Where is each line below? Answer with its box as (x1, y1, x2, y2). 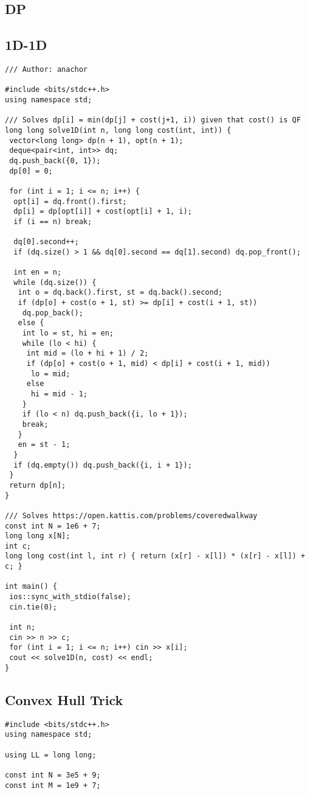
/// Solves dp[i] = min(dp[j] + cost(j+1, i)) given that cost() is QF (5, 116, 301, 125)
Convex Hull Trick (5, 690, 123, 709)
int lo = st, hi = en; (22, 329, 114, 338)
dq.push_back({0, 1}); (9, 156, 101, 165)
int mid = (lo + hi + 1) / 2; (26, 349, 149, 358)
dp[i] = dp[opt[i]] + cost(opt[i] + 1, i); (13, 207, 192, 216)
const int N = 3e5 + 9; (5, 770, 101, 779)
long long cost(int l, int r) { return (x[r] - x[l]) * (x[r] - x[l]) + (5, 552, 305, 561)
